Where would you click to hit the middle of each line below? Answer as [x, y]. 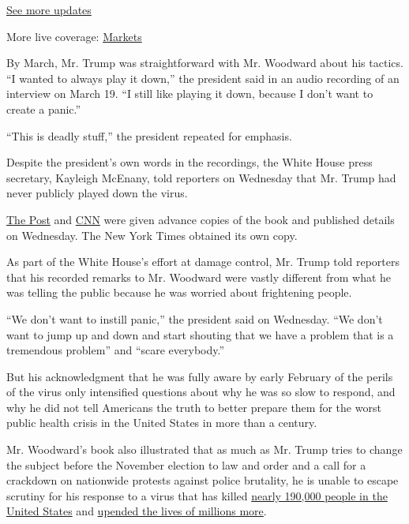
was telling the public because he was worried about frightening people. [179, 292]
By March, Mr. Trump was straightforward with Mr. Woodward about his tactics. [205, 63]
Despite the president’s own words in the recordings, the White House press [189, 162]
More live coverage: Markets [74, 36]
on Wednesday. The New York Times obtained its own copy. [152, 235]
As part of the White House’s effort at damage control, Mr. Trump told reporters [203, 262]
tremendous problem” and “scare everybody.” [116, 350]
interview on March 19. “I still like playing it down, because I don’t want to [190, 94]
